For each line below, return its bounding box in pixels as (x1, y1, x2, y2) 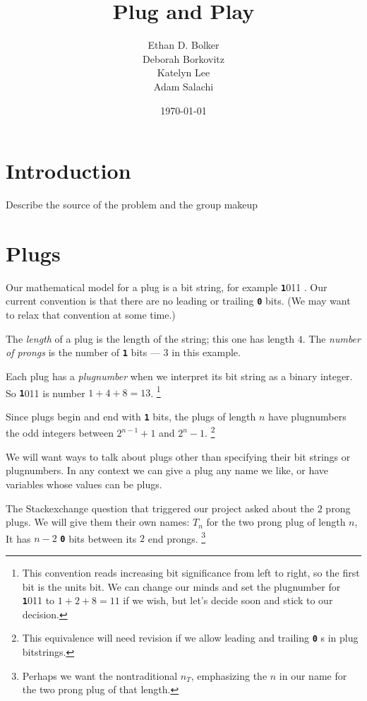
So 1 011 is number (6, 385, 85, 400)
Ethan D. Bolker (148, 37, 219, 52)
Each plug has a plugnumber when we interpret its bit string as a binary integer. (6, 368, 353, 383)
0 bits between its (60, 531, 137, 546)
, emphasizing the (191, 668, 267, 683)
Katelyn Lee (157, 65, 210, 80)
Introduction (6, 156, 131, 185)
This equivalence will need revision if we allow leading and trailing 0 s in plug (22, 630, 359, 645)
